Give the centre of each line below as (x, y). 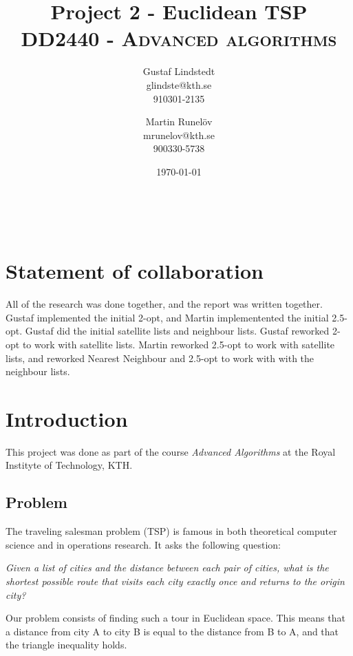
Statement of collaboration (135, 271)
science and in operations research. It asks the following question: (143, 544)
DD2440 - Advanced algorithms (179, 38)
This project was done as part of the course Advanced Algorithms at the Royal (171, 451)
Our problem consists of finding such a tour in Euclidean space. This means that (175, 618)
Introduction (67, 418)
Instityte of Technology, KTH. (69, 465)
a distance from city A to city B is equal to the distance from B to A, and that (172, 631)
